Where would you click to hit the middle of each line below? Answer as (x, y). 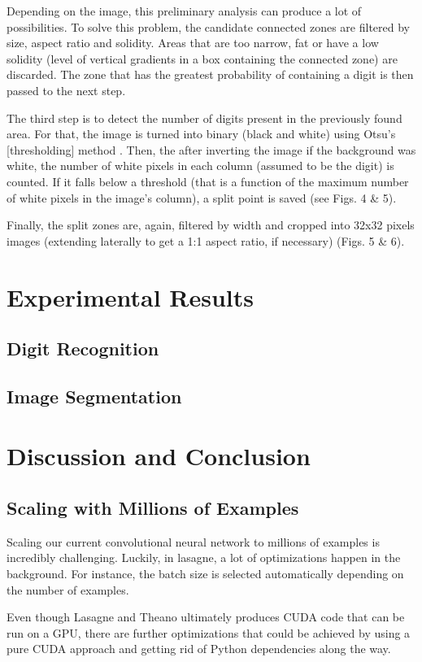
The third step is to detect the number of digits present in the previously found (204, 118)
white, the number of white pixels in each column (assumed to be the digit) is (200, 165)
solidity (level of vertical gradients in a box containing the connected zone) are (202, 58)
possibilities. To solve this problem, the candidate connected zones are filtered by (209, 26)
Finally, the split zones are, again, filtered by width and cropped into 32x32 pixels (211, 225)
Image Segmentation (94, 396)
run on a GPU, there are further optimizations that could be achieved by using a (209, 632)
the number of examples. (68, 589)
